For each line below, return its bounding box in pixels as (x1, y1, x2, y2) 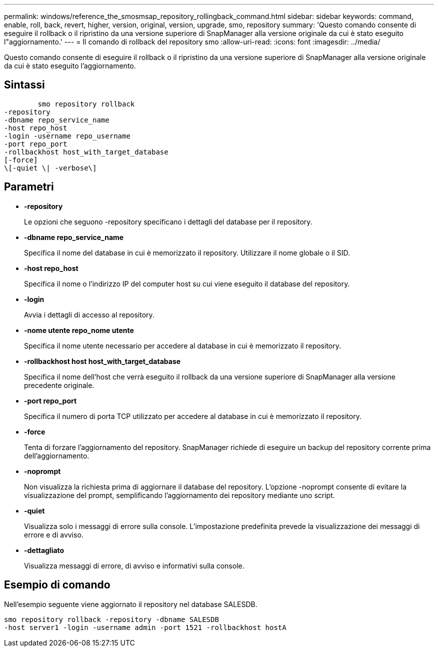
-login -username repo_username (4, 131, 130, 140)
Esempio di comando (4, 578, 110, 591)
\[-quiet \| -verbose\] (4, 163, 97, 172)
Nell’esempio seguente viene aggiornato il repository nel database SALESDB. (4, 599, 257, 608)
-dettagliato (24, 545, 64, 554)
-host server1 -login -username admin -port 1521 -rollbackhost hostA (4, 623, 286, 631)
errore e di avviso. (24, 530, 83, 539)
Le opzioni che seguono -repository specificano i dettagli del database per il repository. (24, 217, 312, 226)
